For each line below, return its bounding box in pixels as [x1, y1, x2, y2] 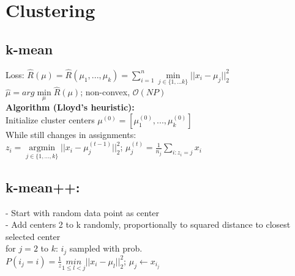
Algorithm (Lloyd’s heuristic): [6, 101, 135, 114]
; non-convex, [80, 85, 130, 98]
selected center [6, 230, 61, 242]
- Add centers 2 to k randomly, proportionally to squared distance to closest [6, 218, 291, 231]
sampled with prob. [69, 242, 143, 255]
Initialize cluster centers [6, 114, 95, 126]
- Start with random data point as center [6, 206, 160, 219]
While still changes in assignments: [6, 128, 136, 141]
